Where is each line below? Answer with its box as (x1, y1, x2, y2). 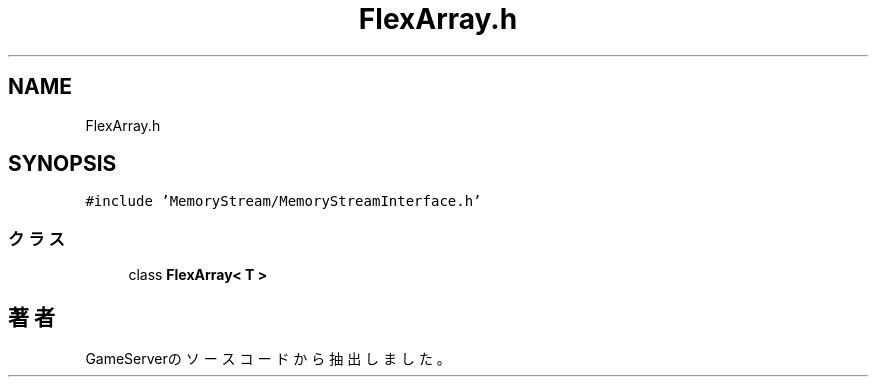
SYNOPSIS (8, 151, 117, 177)
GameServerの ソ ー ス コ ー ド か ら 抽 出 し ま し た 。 (85, 350, 451, 368)
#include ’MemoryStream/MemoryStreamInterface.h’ (85, 193, 482, 210)
